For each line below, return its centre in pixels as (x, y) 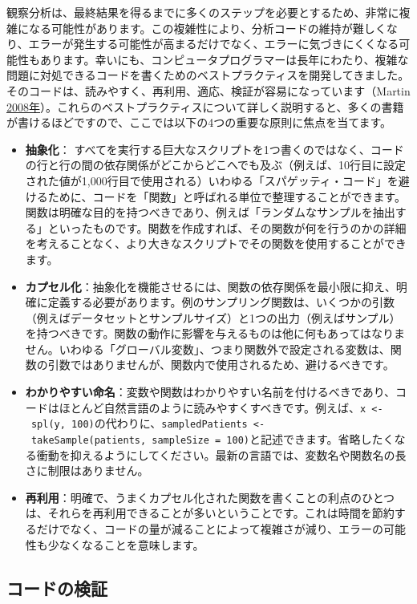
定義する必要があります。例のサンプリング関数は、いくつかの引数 (221, 302)
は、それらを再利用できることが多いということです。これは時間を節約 (210, 513)
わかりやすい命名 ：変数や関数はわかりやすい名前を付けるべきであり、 (211, 392)
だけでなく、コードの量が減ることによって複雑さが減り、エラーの (210, 529)
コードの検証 (57, 588)
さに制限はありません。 (87, 470)
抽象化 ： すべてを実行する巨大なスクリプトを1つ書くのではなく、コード (215, 149)
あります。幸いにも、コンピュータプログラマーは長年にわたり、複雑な (224, 59)
